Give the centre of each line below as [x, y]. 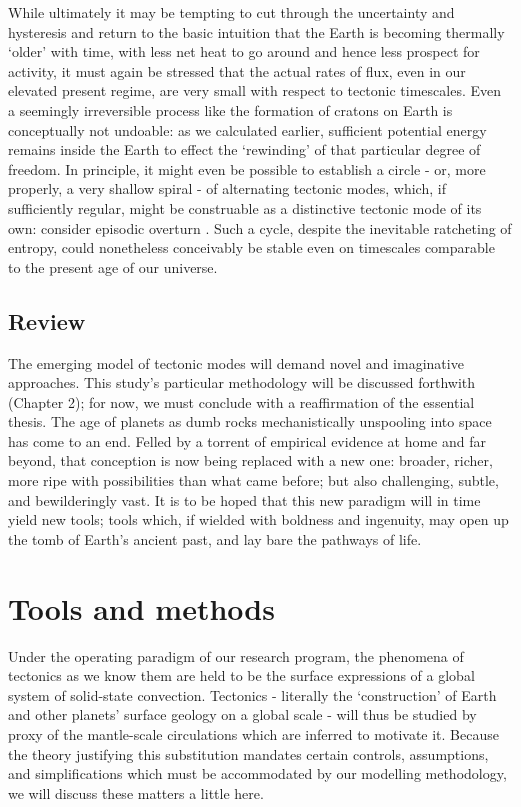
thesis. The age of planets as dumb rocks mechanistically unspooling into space [250, 421]
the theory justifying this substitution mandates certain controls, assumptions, [248, 753]
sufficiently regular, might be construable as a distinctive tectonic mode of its [245, 207]
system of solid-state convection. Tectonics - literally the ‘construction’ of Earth [252, 694]
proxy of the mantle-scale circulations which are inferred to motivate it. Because [253, 733]
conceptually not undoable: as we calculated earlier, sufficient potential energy [247, 129]
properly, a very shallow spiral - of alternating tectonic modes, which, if [227, 188]
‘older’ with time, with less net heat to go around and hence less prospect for [244, 51]
